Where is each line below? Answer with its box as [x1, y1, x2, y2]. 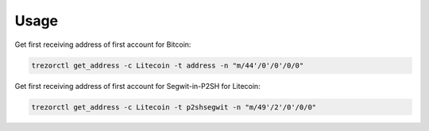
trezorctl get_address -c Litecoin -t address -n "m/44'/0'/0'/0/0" [31, 60, 304, 70]
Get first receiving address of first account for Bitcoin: [14, 40, 191, 49]
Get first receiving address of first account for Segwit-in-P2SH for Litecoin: [14, 81, 261, 91]
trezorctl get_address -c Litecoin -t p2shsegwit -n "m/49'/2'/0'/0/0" [31, 102, 317, 111]
